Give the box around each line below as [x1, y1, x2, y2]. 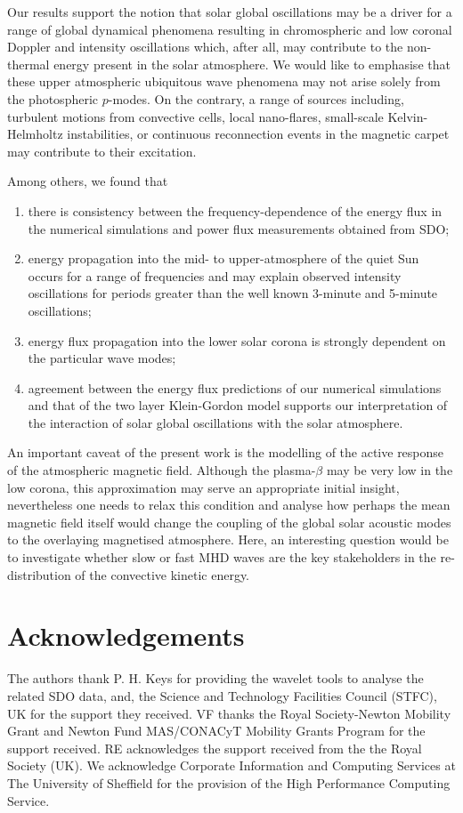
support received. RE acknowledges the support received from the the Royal [7, 738, 422, 757]
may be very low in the [326, 461, 453, 479]
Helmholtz [7, 125, 63, 143]
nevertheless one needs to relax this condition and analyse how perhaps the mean [7, 495, 451, 514]
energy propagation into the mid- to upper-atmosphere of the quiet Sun [28, 249, 419, 268]
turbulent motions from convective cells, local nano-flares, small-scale [7, 107, 384, 125]
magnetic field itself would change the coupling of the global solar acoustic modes [7, 512, 451, 531]
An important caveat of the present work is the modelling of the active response [7, 443, 444, 462]
